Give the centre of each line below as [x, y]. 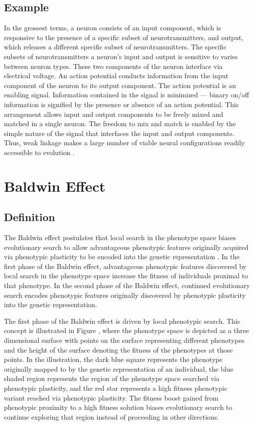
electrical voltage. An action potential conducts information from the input [116, 76]
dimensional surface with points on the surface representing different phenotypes [124, 340]
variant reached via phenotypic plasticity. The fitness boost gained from [111, 397]
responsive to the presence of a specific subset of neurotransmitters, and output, [124, 37]
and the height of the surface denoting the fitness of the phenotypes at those [118, 349]
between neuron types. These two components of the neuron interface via [113, 66]
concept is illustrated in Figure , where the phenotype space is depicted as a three [127, 330]
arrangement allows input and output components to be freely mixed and [114, 114]
